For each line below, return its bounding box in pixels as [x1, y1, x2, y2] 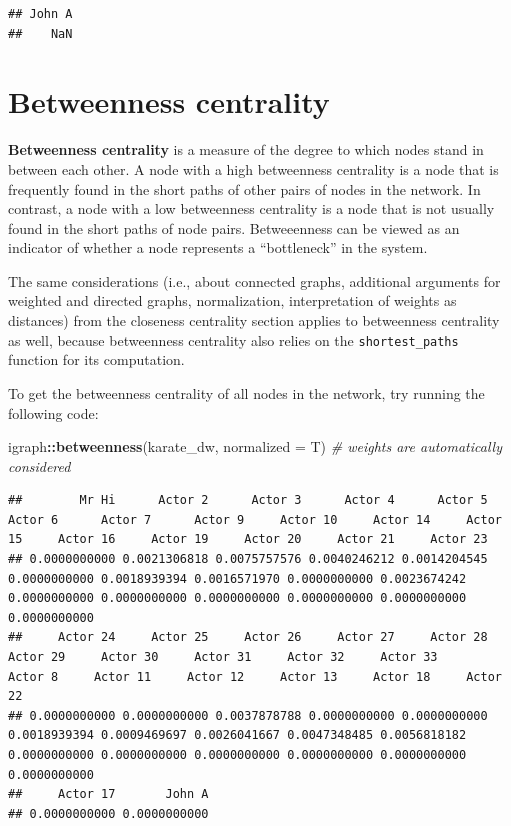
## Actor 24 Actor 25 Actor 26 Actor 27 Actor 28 [8, 630, 488, 645]
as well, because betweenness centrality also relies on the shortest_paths [8, 329, 459, 350]
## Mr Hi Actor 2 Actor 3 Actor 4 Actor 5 [8, 493, 488, 508]
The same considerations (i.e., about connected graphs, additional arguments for [8, 270, 501, 291]
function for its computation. [8, 349, 185, 370]
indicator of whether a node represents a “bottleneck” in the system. [8, 237, 428, 258]
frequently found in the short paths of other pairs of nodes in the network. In [8, 178, 481, 199]
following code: [8, 402, 99, 423]
